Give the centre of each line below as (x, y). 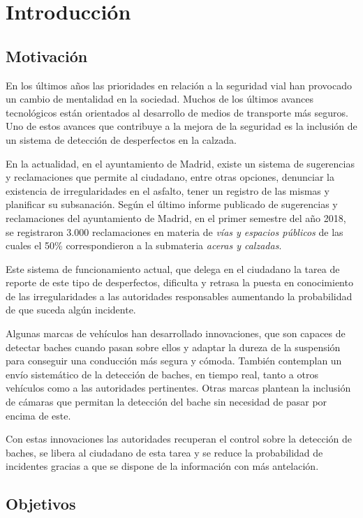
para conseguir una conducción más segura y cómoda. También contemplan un (174, 361)
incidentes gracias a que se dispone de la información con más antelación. (162, 466)
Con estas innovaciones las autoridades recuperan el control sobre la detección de (179, 439)
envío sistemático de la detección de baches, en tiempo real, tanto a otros (162, 374)
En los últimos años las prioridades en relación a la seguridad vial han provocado (179, 85)
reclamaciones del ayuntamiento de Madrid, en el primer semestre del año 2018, (176, 217)
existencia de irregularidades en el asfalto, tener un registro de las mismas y (168, 190)
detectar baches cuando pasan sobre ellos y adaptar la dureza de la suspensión (173, 347)
